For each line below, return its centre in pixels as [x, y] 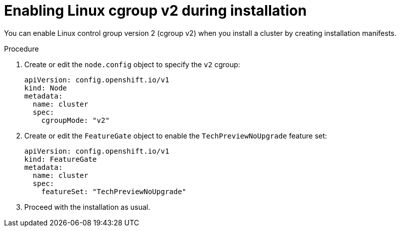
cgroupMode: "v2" [75, 120]
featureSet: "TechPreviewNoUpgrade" [114, 191]
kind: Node [46, 88]
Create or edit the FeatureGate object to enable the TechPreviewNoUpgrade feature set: [176, 135]
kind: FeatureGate [61, 159]
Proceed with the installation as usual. [87, 207]
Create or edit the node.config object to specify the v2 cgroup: [132, 64]
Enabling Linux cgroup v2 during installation [155, 11]
